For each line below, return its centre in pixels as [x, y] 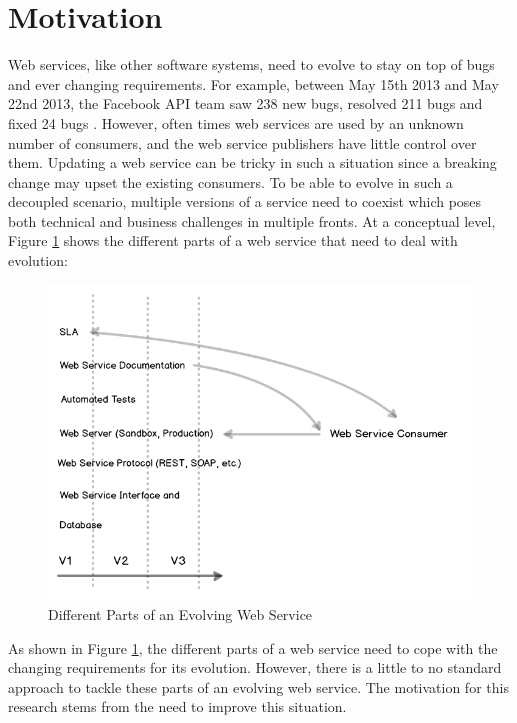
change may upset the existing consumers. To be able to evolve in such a [230, 181]
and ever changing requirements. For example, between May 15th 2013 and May [253, 83]
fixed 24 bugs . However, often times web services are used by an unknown [236, 122]
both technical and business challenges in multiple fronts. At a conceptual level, [252, 220]
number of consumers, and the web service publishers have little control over [242, 142]
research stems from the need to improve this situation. [177, 706]
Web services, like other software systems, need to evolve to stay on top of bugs [251, 64]
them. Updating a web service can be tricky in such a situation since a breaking [252, 162]
